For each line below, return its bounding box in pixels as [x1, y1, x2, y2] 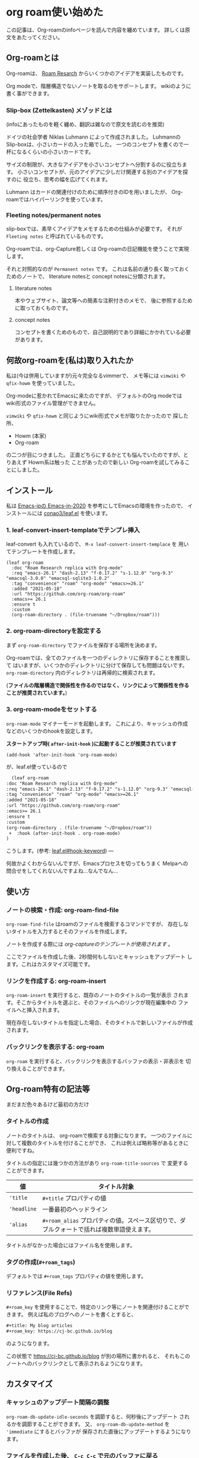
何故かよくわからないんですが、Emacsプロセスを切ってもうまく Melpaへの [6, 860, 188, 867]
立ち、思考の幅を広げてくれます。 [28, 176, 111, 183]
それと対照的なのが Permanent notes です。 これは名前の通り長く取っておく [6, 265, 190, 272]
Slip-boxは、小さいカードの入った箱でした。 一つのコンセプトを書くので [6, 141, 184, 148]
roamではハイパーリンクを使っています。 [6, 196, 107, 203]
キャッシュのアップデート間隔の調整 [6, 1399, 110, 1407]
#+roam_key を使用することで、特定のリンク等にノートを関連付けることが [6, 1303, 185, 1310]
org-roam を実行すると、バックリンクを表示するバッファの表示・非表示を [6, 1057, 185, 1065]
